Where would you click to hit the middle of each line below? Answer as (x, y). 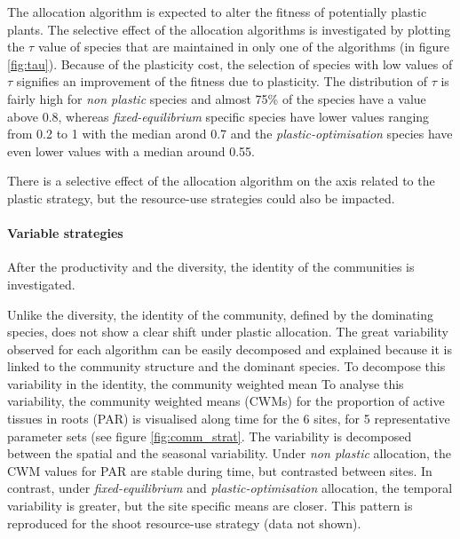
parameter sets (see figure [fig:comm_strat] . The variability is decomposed (210, 436)
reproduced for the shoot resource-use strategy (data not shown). (184, 523)
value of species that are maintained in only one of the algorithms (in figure (244, 47)
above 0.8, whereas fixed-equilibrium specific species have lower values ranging (218, 116)
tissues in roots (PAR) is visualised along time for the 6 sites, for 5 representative (229, 419)
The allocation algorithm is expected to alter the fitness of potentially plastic (217, 12)
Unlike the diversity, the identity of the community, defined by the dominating (221, 314)
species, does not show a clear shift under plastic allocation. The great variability (228, 332)
